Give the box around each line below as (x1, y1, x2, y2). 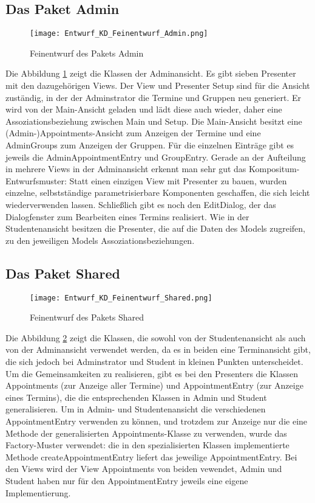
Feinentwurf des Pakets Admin (30, 46, 144, 59)
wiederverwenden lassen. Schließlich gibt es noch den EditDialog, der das (5, 198, 276, 210)
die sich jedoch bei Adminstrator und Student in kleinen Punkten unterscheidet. (5, 355, 303, 367)
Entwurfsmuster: (5, 174, 67, 187)
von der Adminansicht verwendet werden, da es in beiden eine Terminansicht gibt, (5, 343, 311, 356)
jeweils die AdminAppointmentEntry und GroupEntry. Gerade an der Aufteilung (5, 150, 306, 163)
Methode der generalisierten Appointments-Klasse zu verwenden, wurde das (5, 426, 287, 439)
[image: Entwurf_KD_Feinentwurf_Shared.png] (30, 293, 212, 302)
